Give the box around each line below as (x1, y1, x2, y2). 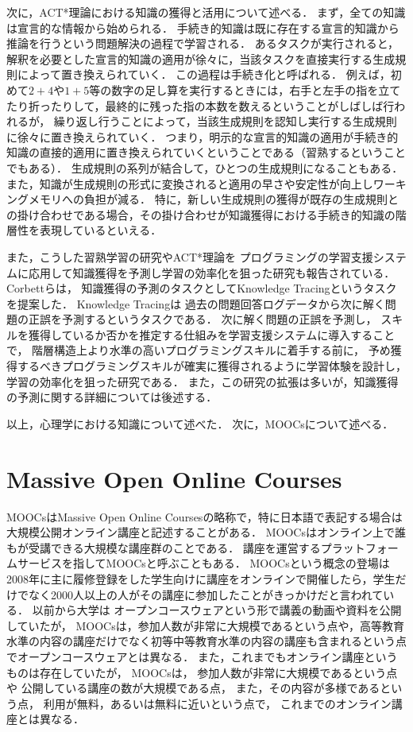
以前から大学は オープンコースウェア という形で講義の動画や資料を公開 (32, 602, 402, 618)
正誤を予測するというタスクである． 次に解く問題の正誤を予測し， (28, 311, 377, 327)
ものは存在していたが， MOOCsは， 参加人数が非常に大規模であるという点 (6, 664, 398, 680)
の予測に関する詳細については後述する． (6, 389, 218, 405)
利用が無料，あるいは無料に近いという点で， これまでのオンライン (43, 695, 392, 711)
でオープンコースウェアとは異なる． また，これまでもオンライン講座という (6, 648, 398, 664)
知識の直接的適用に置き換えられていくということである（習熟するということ (6, 144, 407, 161)
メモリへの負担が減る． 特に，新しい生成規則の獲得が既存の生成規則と (28, 191, 399, 207)
